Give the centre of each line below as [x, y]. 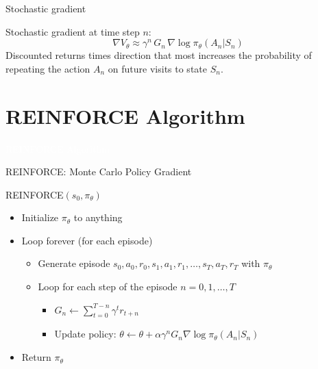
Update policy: [85, 334]
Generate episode [74, 263]
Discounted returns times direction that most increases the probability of [159, 55]
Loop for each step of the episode [108, 287]
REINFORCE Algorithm [125, 115]
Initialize [40, 217]
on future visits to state [157, 68]
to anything [98, 217]
